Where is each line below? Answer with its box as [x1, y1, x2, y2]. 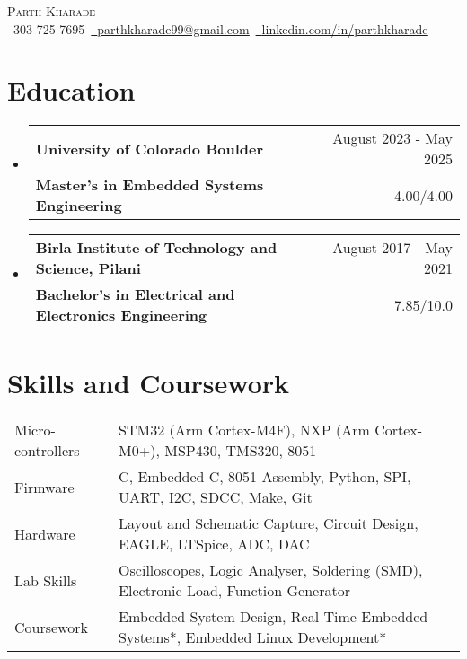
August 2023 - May [332, 127, 453, 149]
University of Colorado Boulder [35, 137, 264, 159]
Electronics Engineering [35, 304, 207, 326]
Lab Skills [14, 569, 77, 591]
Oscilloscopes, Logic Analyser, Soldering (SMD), [119, 559, 423, 581]
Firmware [14, 476, 75, 497]
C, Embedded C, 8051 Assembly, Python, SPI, [119, 466, 411, 488]
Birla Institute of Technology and [35, 237, 278, 259]
